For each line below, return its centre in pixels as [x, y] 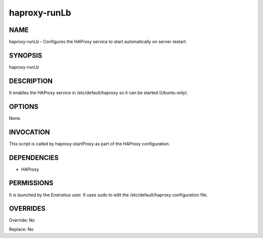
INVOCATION [29, 132]
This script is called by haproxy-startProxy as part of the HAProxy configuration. [89, 144]
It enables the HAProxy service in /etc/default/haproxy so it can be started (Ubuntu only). [99, 92]
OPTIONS [24, 106]
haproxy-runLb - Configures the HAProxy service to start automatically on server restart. [98, 42]
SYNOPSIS [26, 55]
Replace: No [21, 229]
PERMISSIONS [31, 183]
